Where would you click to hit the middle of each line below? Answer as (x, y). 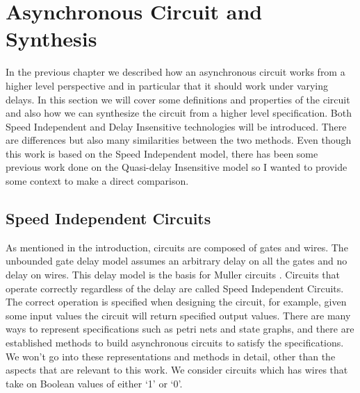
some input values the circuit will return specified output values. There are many (178, 315)
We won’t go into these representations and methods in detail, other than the (171, 356)
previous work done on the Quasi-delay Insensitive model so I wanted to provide (177, 167)
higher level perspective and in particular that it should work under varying (167, 85)
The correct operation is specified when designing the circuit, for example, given (176, 302)
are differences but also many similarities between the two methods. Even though (179, 140)
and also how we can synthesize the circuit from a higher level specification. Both (179, 113)
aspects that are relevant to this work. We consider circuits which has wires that (177, 370)
